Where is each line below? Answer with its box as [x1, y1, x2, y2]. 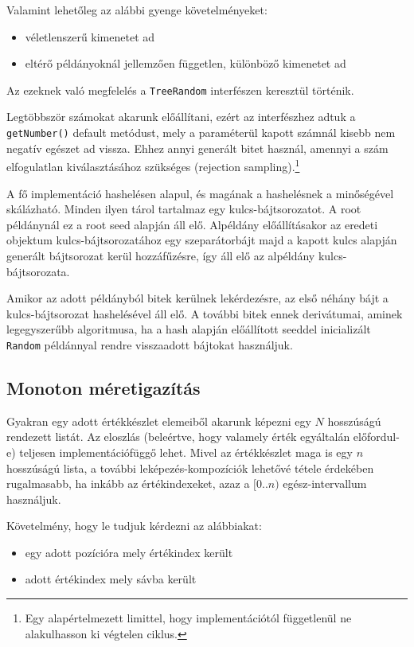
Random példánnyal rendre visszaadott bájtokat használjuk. [6, 336, 293, 353]
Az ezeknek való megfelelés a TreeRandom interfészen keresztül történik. [6, 81, 354, 98]
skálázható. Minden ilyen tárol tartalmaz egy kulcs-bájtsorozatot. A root [6, 201, 361, 217]
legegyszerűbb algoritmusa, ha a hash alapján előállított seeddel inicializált [6, 321, 371, 337]
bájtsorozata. [6, 263, 70, 279]
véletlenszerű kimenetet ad [25, 28, 155, 45]
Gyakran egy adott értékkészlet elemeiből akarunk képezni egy [6, 412, 311, 429]
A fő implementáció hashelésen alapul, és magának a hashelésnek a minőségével [6, 185, 394, 201]
